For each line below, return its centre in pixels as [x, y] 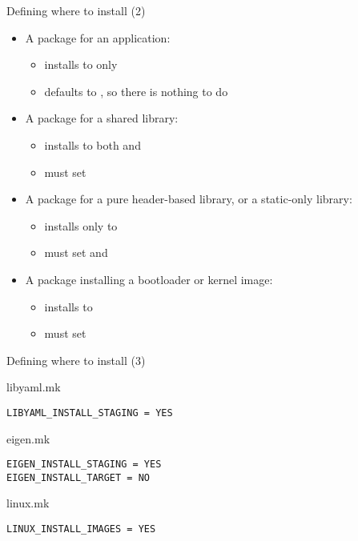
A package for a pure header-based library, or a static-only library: [189, 199]
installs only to [81, 225]
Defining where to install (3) [76, 360]
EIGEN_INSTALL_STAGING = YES [84, 465]
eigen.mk [28, 438]
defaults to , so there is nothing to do [136, 91]
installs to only [81, 64]
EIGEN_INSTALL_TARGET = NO [78, 477]
